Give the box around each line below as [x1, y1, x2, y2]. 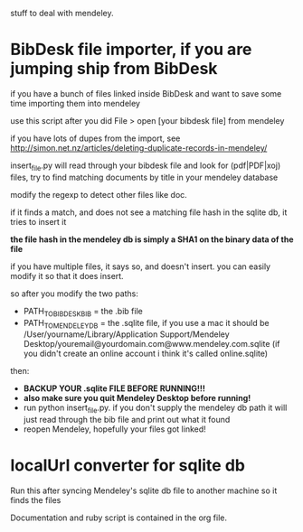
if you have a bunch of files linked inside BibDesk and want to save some [10, 88, 282, 98]
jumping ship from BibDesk [10, 59, 218, 79]
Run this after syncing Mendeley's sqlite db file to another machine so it [10, 485, 278, 496]
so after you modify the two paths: [10, 288, 139, 299]
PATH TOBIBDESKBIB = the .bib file [23, 305, 143, 319]
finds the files [10, 495, 62, 506]
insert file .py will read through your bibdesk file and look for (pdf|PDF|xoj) [10, 160, 281, 173]
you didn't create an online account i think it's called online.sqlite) [23, 348, 269, 359]
